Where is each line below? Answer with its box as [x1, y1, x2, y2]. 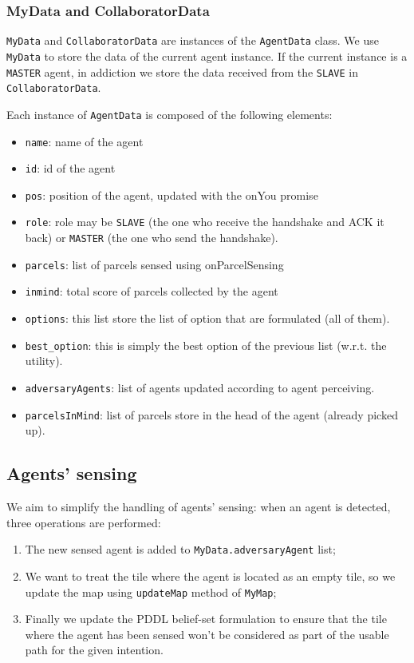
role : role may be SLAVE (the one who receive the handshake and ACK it [25, 213, 384, 230]
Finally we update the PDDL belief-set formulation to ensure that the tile [25, 610, 387, 627]
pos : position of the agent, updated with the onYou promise [25, 186, 318, 203]
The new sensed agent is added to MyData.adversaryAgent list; [25, 541, 336, 558]
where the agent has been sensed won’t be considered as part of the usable [25, 625, 389, 642]
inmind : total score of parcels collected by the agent [25, 283, 278, 300]
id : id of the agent [25, 160, 116, 177]
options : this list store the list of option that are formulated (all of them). [25, 310, 390, 327]
